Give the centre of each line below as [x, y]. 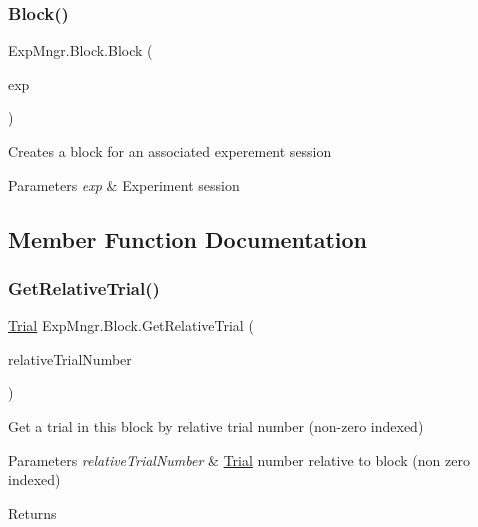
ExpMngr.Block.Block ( [80, 50]
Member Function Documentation [188, 238]
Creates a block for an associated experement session [170, 151]
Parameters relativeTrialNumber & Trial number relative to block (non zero [239, 459]
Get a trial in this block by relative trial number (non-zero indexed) [216, 425]
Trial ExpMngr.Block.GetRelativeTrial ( [131, 325]
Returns [32, 512]
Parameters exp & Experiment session [124, 184]
